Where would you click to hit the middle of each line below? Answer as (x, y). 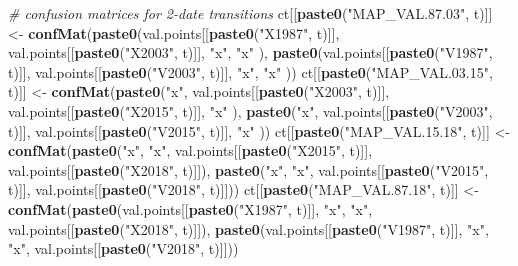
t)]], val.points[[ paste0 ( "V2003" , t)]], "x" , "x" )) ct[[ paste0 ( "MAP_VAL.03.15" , (250, 71)
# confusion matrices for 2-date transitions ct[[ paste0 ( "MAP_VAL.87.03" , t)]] (250, 13)
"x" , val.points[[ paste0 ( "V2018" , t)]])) (123, 248)
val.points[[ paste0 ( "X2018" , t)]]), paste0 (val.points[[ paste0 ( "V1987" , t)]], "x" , (248, 228)
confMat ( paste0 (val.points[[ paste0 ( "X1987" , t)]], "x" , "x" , (190, 208)
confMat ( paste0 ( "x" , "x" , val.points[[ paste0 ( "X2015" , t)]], (190, 150)
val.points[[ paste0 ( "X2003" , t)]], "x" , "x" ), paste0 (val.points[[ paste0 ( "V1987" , (250, 52)
